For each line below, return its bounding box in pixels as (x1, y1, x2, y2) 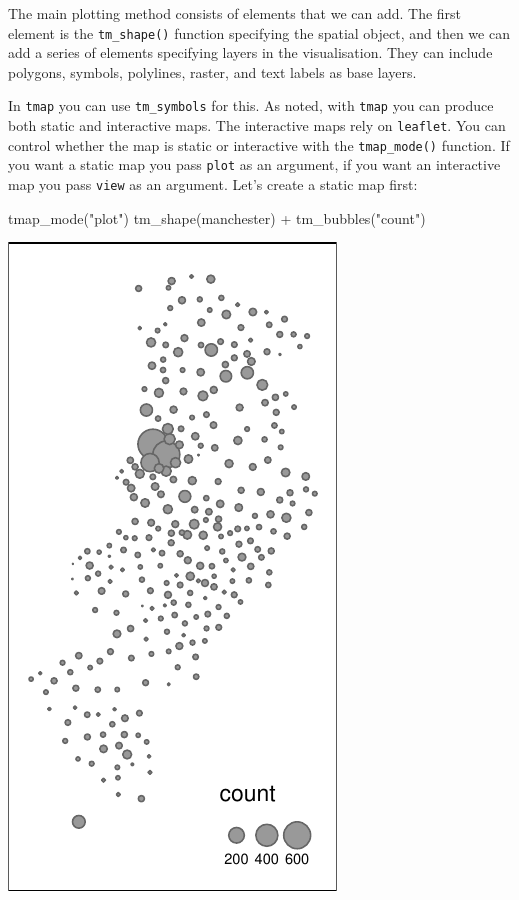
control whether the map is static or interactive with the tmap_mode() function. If (8, 134, 510, 155)
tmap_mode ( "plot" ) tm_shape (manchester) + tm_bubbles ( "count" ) (8, 207, 426, 228)
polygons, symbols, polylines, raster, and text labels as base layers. (8, 61, 417, 82)
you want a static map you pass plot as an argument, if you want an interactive (8, 154, 501, 175)
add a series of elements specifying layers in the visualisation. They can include (8, 42, 493, 63)
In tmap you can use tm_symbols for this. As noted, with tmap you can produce (8, 95, 494, 116)
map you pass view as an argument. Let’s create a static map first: (8, 174, 418, 195)
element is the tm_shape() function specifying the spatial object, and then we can (8, 22, 510, 43)
